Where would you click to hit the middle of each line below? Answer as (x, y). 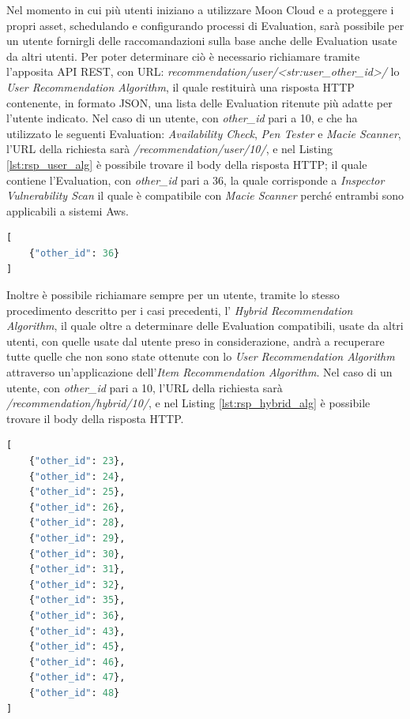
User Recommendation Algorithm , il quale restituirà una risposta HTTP (181, 86)
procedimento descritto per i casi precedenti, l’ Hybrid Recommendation (180, 310)
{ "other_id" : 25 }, (77, 492)
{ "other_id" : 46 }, (77, 662)
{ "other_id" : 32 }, (77, 584)
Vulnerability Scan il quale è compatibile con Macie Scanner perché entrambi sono (205, 195)
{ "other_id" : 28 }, (77, 523)
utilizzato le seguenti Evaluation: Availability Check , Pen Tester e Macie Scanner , (204, 133)
